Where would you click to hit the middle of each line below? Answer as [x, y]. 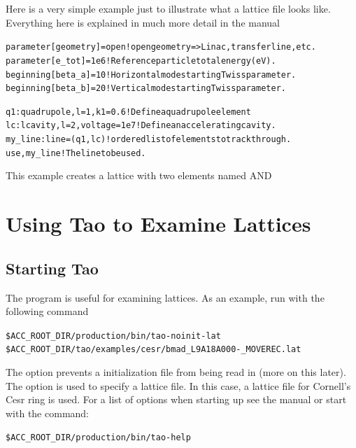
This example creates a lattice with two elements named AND [139, 175]
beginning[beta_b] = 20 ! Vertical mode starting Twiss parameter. [146, 89]
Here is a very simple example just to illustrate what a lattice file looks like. [168, 8]
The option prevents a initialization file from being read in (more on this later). [176, 372]
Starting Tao [52, 268]
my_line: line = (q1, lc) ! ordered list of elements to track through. [149, 140]
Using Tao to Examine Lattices [158, 224]
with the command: [47, 413]
